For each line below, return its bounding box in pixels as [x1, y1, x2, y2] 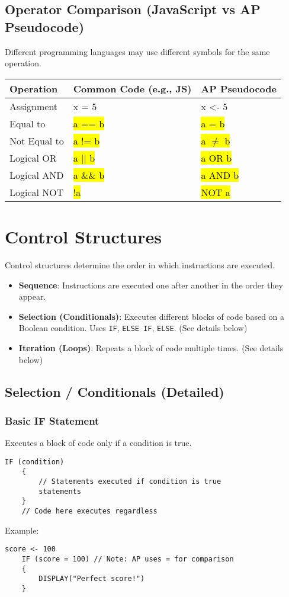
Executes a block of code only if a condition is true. [5, 436, 192, 449]
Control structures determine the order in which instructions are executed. [5, 258, 275, 271]
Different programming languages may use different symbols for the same [5, 45, 270, 57]
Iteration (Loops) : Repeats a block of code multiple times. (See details [18, 341, 284, 354]
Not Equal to [9, 133, 64, 147]
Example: [5, 524, 39, 536]
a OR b [201, 150, 232, 165]
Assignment [9, 99, 58, 113]
